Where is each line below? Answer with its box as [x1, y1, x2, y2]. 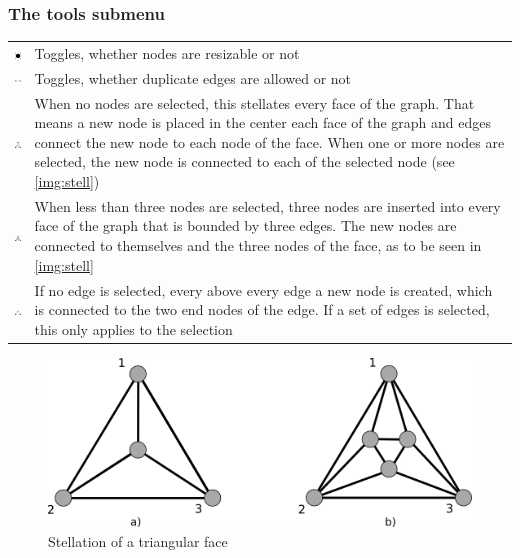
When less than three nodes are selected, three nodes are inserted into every [34, 195, 501, 216]
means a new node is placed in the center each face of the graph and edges [34, 112, 492, 133]
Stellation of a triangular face [48, 530, 228, 551]
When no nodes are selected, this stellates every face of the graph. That [34, 92, 475, 113]
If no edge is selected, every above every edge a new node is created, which [34, 279, 493, 300]
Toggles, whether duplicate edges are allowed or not [34, 67, 352, 88]
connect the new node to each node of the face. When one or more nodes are [34, 131, 505, 152]
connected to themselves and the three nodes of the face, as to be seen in [34, 235, 482, 256]
